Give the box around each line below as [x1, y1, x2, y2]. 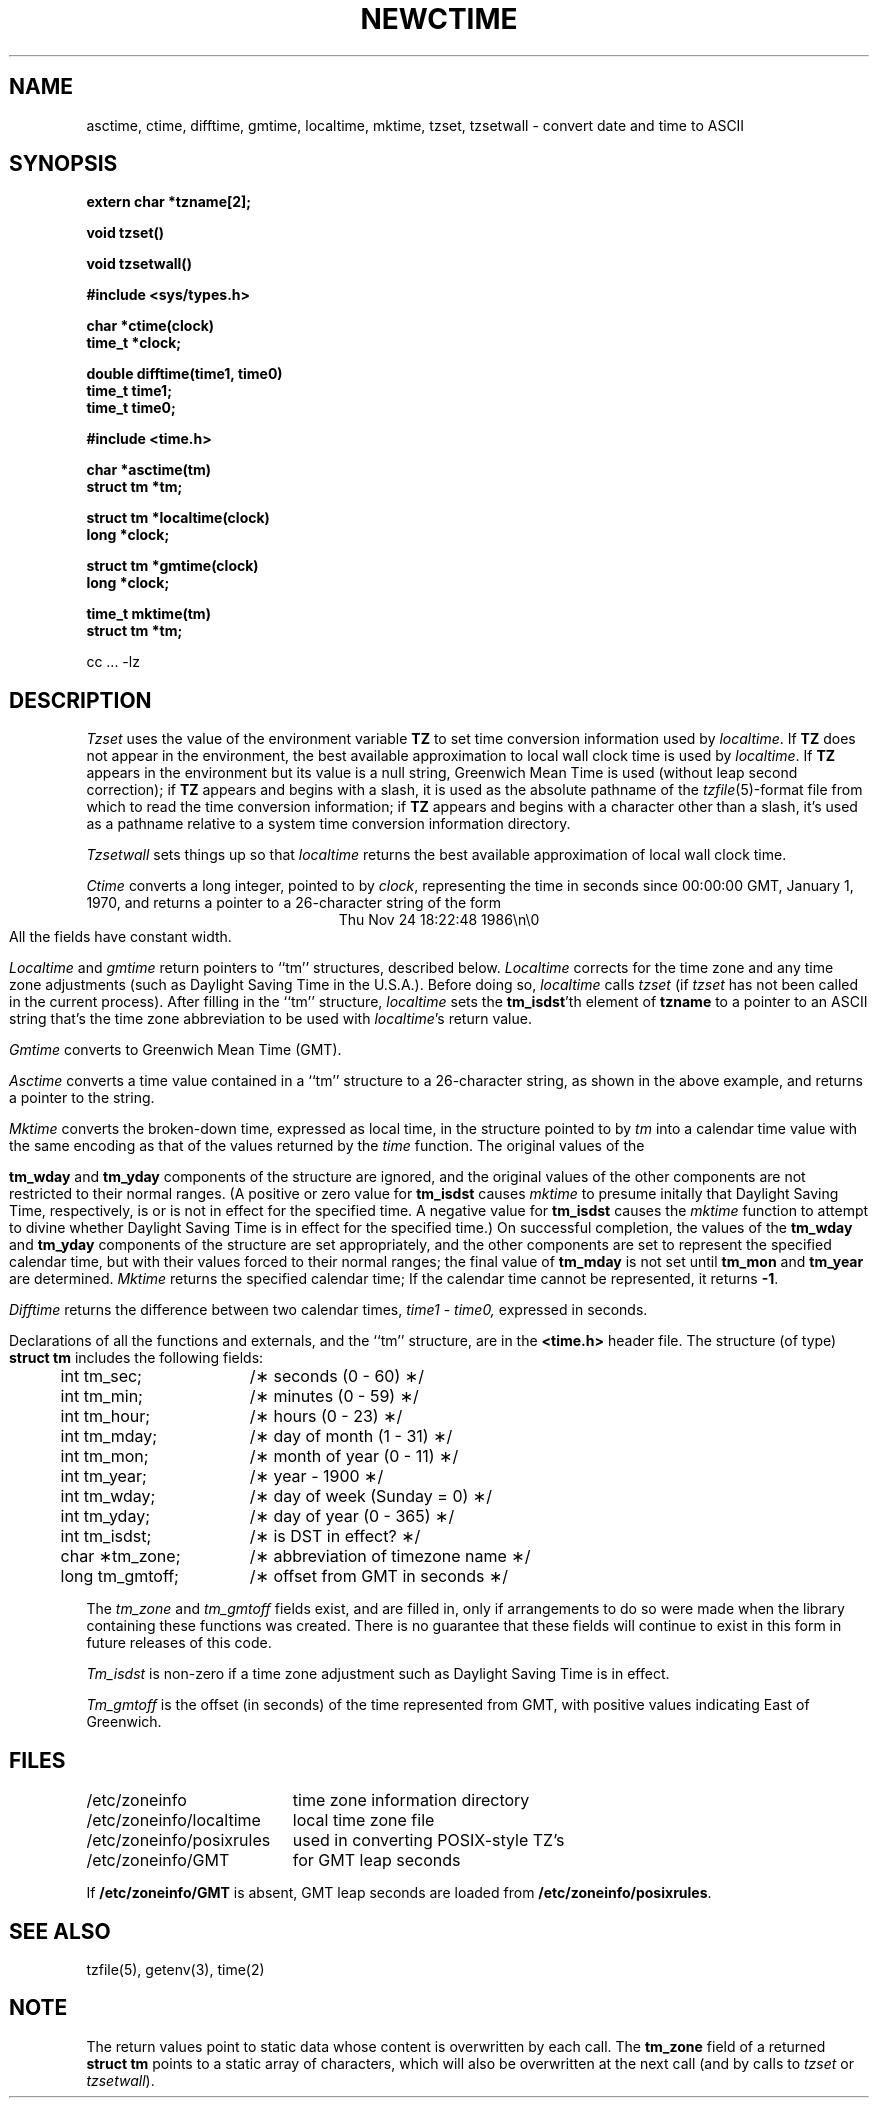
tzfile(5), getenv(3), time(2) [86, 1960, 265, 1978]
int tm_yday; [60, 1506, 150, 1527]
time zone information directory [292, 1790, 530, 1811]
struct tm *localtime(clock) [86, 509, 270, 527]
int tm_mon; [60, 1446, 149, 1467]
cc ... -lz [86, 653, 140, 671]
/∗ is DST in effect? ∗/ [249, 1526, 421, 1547]
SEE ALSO [9, 1918, 111, 1944]
